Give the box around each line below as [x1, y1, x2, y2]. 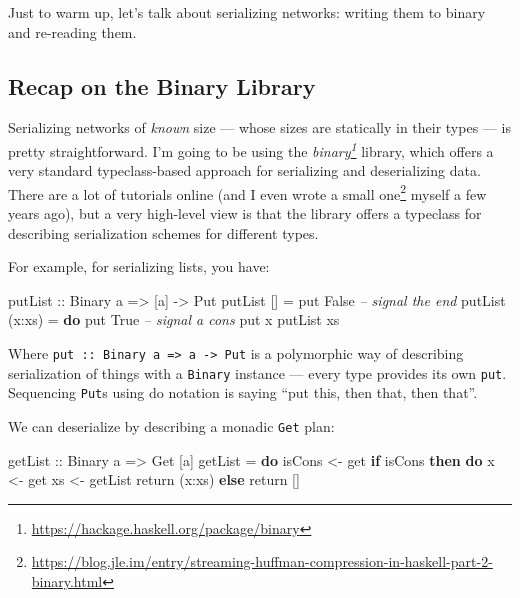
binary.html [31, 571, 103, 592]
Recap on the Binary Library [8, 70, 316, 101]
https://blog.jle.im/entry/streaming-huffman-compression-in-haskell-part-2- [31, 551, 493, 572]
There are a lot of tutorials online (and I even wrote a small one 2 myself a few [8, 180, 487, 204]
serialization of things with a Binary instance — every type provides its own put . [8, 362, 507, 383]
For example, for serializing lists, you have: [8, 256, 270, 277]
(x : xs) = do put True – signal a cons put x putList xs [8, 309, 340, 330]
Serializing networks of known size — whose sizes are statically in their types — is [8, 117, 511, 138]
